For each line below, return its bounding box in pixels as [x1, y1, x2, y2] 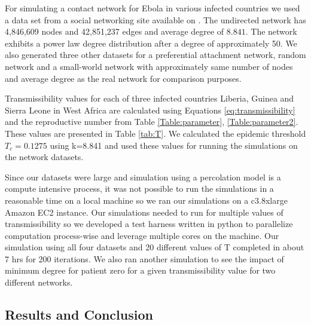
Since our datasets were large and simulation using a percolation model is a [5, 170, 281, 183]
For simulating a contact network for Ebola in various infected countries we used [5, 2, 300, 14]
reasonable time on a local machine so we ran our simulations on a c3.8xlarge [5, 194, 288, 206]
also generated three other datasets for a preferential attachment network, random [5, 48, 306, 61]
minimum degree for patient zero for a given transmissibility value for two [5, 264, 276, 277]
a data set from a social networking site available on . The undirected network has [5, 13, 306, 26]
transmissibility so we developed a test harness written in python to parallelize [5, 217, 293, 230]
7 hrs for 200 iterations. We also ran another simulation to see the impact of [5, 252, 284, 265]
